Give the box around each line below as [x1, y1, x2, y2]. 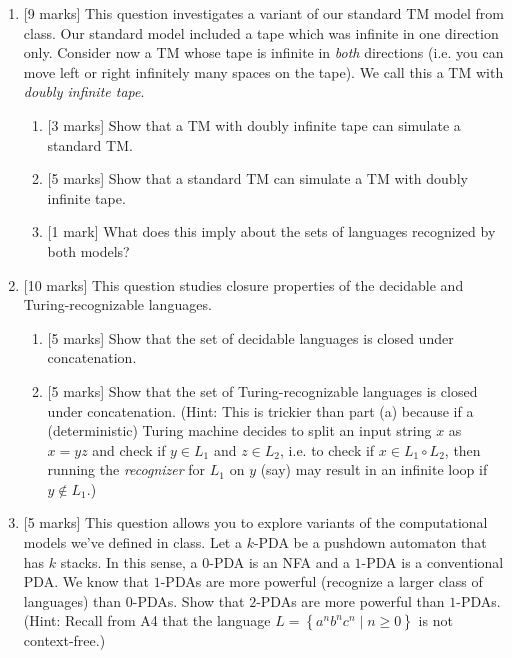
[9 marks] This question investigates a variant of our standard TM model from [23, 3, 504, 23]
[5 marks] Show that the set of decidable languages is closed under [47, 327, 454, 348]
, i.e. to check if [280, 439, 375, 460]
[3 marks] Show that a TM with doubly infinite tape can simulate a [47, 114, 461, 135]
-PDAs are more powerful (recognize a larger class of [160, 571, 483, 592]
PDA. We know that [23, 571, 150, 592]
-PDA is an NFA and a [209, 551, 350, 572]
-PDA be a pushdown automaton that [253, 532, 487, 553]
